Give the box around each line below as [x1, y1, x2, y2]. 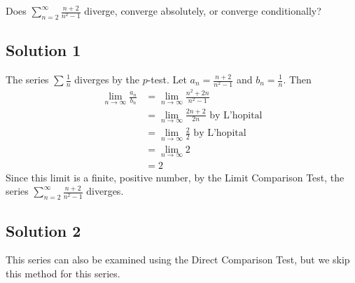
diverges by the [74, 72, 139, 86]
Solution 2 [6, 219, 81, 241]
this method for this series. [6, 266, 120, 281]
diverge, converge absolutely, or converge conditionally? [84, 4, 321, 18]
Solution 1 [6, 39, 81, 61]
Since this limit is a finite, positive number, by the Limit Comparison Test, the [6, 170, 344, 184]
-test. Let [147, 72, 187, 86]
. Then [283, 72, 312, 86]
